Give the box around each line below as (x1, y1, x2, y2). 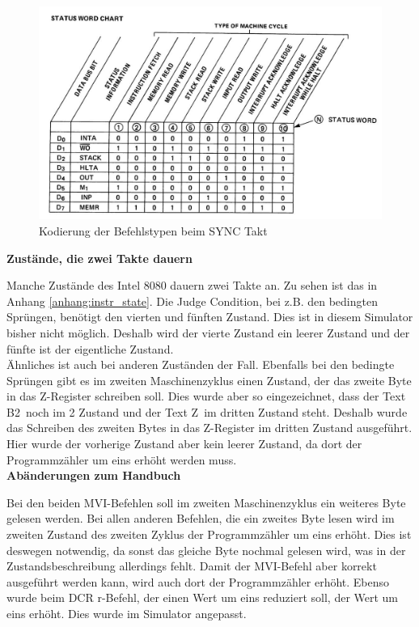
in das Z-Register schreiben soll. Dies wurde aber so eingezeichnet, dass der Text (6, 388, 406, 405)
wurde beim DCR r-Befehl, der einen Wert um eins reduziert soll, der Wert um (6, 589, 399, 606)
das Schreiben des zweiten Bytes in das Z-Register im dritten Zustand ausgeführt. (6, 419, 413, 436)
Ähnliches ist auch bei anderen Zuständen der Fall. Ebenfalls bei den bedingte (6, 356, 395, 373)
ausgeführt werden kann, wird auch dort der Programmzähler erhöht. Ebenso (6, 573, 390, 590)
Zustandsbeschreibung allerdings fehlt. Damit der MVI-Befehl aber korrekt (6, 557, 377, 574)
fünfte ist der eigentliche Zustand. (6, 340, 174, 357)
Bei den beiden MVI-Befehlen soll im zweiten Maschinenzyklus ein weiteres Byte (6, 494, 406, 510)
